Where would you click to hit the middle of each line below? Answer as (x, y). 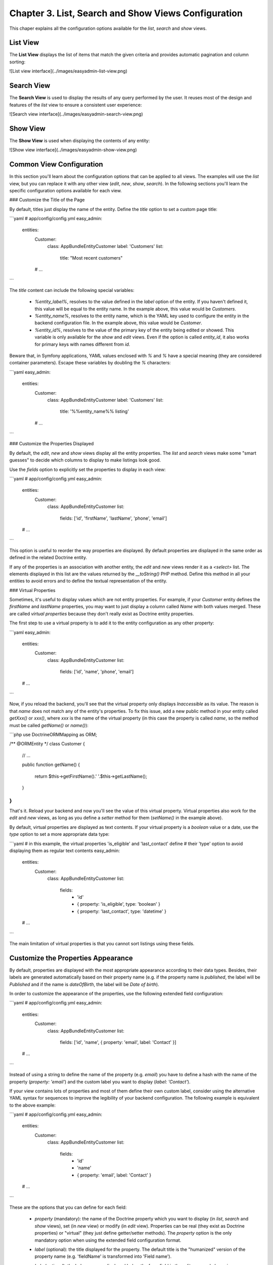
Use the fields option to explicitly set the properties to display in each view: (88, 469)
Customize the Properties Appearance (71, 958)
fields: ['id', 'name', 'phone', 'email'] (97, 672)
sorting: (17, 62)
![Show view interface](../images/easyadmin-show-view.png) (73, 150)
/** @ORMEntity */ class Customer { (47, 744)
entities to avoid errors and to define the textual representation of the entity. (88, 581)
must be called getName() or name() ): (49, 725)
